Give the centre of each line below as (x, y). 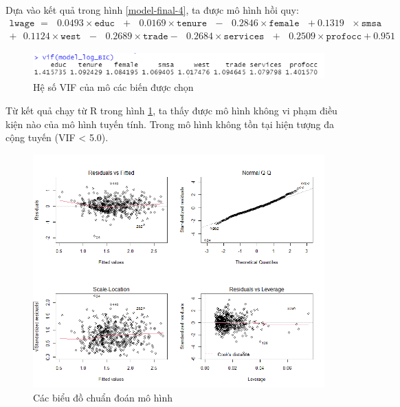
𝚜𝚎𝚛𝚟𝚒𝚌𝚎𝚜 (244, 36)
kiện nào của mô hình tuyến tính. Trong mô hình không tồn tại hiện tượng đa (170, 124)
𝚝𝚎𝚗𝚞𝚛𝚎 (192, 23)
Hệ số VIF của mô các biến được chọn (113, 87)
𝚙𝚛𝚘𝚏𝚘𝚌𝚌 (344, 36)
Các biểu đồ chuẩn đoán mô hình (103, 397)
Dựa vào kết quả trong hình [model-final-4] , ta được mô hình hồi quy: (152, 10)
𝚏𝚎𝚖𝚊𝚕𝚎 (284, 23)
